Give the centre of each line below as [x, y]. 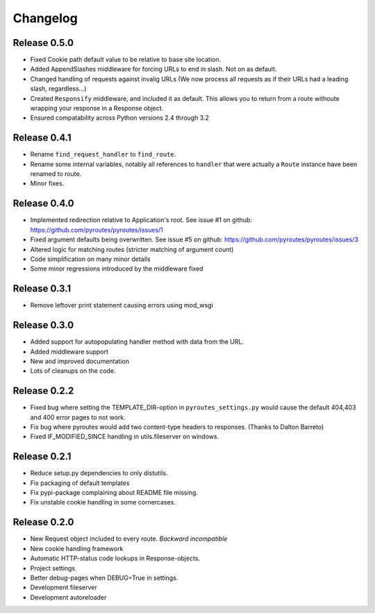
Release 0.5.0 [43, 43]
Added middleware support [69, 351]
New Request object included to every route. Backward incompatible [129, 539]
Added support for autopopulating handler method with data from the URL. [137, 342]
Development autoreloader [68, 597]
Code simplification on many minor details [90, 259]
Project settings [53, 568]
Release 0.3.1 [42, 289]
